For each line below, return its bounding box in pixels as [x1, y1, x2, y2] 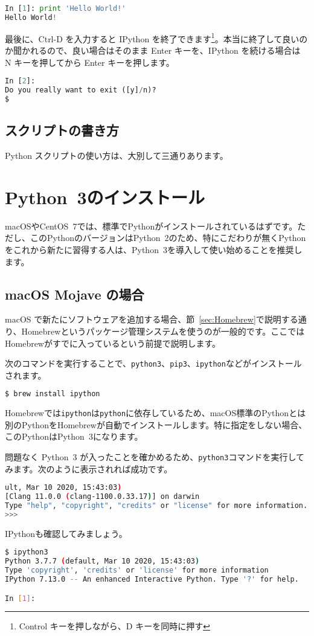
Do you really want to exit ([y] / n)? [5, 86, 156, 95]
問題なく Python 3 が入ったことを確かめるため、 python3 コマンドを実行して [5, 451, 304, 463]
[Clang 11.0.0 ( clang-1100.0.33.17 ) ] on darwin [5, 492, 200, 501]
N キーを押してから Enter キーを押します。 [5, 56, 175, 68]
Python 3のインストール [5, 184, 205, 209]
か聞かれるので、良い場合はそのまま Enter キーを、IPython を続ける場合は [5, 44, 301, 56]
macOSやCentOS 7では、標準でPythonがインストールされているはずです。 [5, 219, 298, 232]
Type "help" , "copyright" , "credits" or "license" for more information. [5, 501, 308, 510]
